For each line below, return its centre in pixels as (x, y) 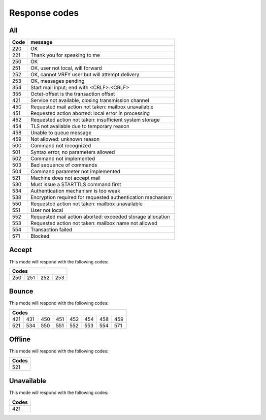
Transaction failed (51, 230)
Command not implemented (63, 159)
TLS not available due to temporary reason (80, 127)
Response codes (44, 13)
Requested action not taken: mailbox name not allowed (94, 223)
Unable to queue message (61, 133)
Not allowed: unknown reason (65, 139)
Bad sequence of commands (64, 165)
